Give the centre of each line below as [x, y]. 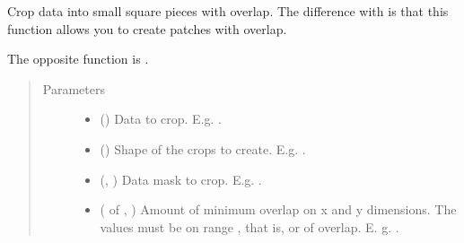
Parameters [74, 88]
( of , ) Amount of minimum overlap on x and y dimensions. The [278, 209]
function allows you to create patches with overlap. [147, 28]
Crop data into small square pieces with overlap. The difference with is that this [228, 11]
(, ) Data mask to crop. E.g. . [181, 179]
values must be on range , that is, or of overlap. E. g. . [250, 226]
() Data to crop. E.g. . [161, 119]
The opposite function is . [78, 59]
